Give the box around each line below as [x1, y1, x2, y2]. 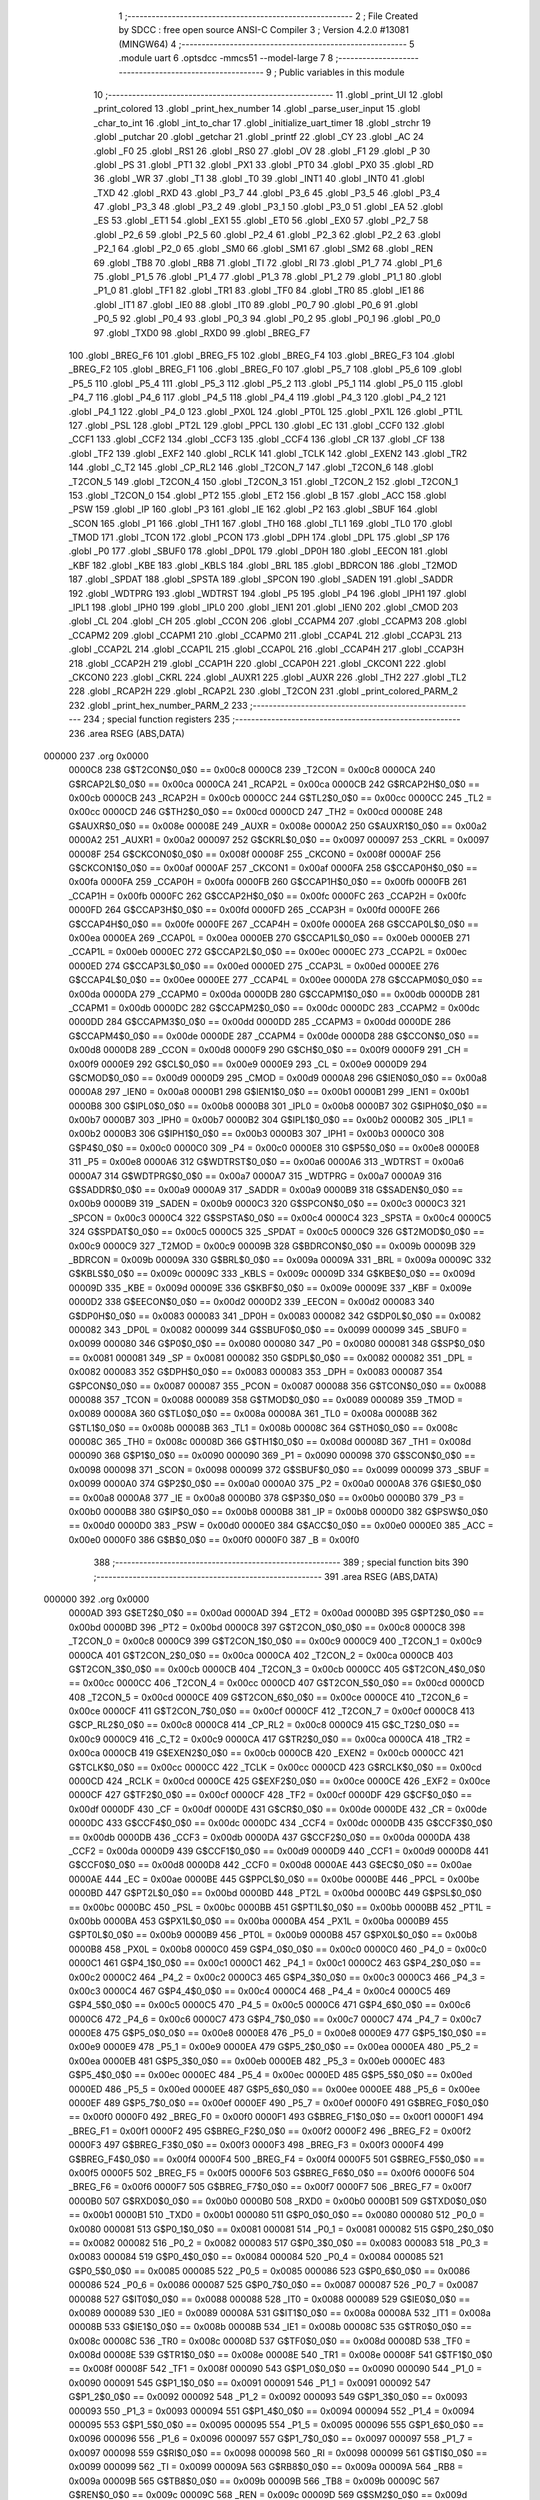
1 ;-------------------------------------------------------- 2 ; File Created [118, 10, 419, 22]
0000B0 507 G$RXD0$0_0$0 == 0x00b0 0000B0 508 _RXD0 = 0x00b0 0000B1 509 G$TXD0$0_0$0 [68, 2195, 487, 2207]
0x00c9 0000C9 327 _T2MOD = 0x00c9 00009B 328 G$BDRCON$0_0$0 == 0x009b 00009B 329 [68, 1240, 476, 1252]
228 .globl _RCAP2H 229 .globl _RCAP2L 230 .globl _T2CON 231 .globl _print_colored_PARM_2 [68, 685, 459, 697]
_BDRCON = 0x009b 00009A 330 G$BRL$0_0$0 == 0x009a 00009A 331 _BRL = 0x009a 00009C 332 [68, 1253, 492, 1265]
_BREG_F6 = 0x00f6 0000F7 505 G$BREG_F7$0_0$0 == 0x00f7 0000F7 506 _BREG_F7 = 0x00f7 [68, 2181, 472, 2193]
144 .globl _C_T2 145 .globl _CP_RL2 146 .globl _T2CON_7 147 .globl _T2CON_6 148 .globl [68, 461, 434, 474]
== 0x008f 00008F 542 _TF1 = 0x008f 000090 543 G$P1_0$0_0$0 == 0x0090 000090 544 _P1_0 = [68, 2363, 483, 2375]
